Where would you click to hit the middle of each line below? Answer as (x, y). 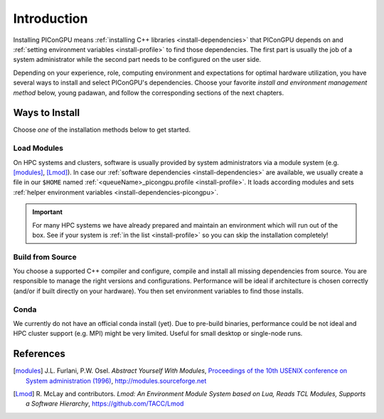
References (39, 354)
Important (48, 212)
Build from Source (45, 257)
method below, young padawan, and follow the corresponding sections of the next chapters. (149, 92)
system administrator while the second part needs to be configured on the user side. (137, 60)
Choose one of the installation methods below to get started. (102, 130)
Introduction (50, 18)
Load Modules (38, 148)
